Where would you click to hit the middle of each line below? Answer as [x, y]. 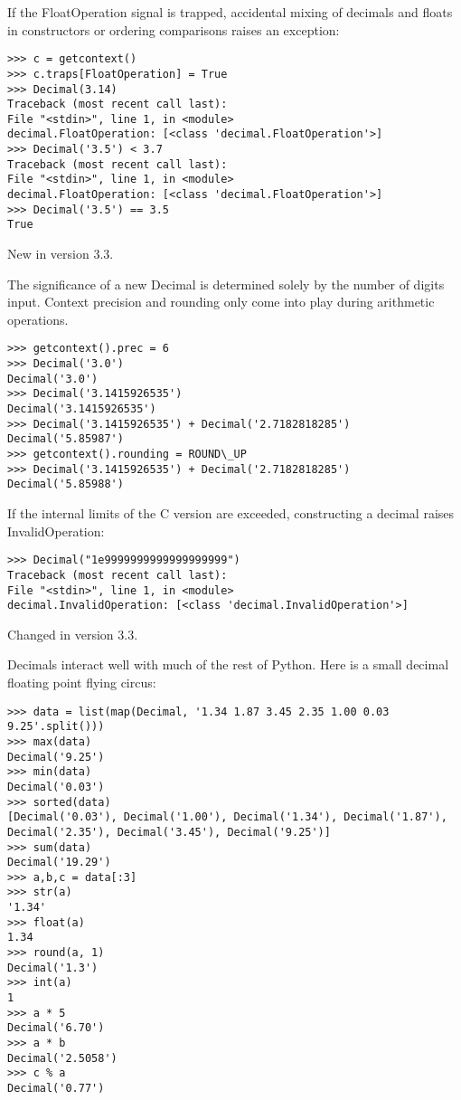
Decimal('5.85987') [66, 439]
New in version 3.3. [61, 254]
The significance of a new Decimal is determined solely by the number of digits [226, 284]
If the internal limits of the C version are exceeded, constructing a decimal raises [231, 513]
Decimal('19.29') [59, 863]
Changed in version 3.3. [73, 634]
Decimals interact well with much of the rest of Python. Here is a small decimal [228, 664]
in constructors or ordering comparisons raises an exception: [174, 29]
